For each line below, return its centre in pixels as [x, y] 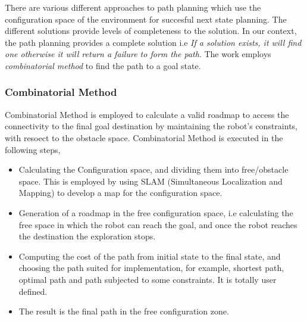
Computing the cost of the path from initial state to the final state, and [150, 256]
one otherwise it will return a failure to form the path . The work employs [138, 54]
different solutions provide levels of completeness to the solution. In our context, [151, 31]
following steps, [33, 149]
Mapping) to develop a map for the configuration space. [120, 193]
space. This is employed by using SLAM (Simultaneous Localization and [151, 181]
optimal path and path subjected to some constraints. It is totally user [148, 279]
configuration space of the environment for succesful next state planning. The [146, 19]
